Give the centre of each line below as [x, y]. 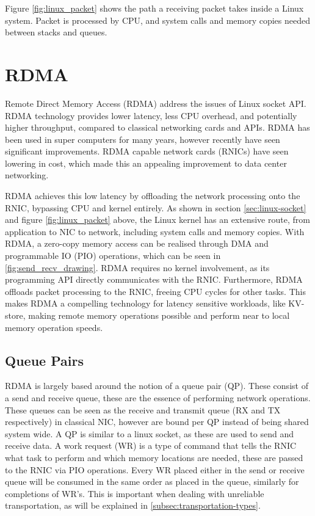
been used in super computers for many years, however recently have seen [143, 139]
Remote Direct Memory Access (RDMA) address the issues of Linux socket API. [156, 103]
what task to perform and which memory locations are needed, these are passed [154, 457]
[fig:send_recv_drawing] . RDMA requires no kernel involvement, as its [137, 267]
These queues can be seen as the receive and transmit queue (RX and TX [143, 409]
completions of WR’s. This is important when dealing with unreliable [135, 493]
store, [15, 315]
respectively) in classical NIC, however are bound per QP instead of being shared [157, 422]
